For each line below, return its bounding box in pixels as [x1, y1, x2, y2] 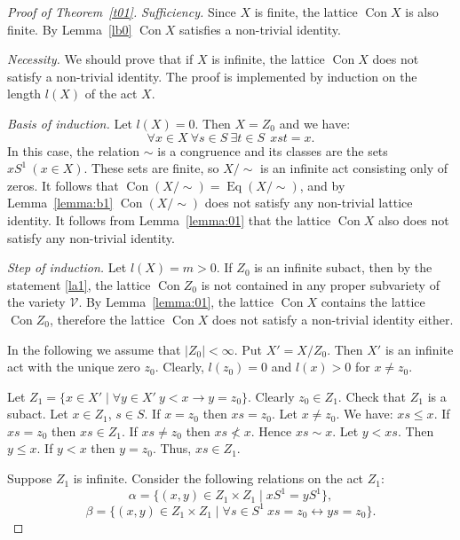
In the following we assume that [7, 340, 181, 358]
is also [405, 3, 439, 20]
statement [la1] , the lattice [7, 275, 151, 293]
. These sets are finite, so [83, 159, 219, 177]
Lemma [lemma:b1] [7, 193, 114, 212]
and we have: [279, 113, 351, 132]
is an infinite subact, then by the [254, 258, 432, 277]
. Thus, [152, 439, 192, 458]
